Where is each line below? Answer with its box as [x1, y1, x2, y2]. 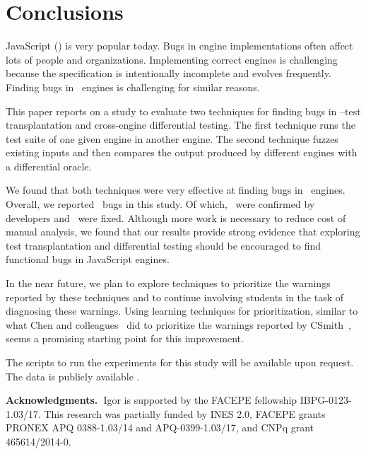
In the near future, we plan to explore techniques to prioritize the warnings [6, 276, 331, 291]
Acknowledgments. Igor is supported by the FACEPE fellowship [6, 392, 297, 407]
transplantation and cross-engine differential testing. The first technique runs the [6, 117, 355, 132]
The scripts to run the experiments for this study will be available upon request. [6, 355, 354, 369]
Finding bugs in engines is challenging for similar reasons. [6, 79, 260, 94]
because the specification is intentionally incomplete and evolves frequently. [6, 66, 331, 81]
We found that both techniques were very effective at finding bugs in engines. [6, 182, 346, 197]
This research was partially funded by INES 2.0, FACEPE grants [44, 406, 326, 421]
